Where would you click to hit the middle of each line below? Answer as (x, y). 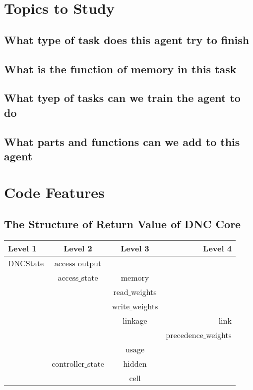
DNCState (26, 263)
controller (68, 363)
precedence (185, 335)
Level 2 (78, 248)
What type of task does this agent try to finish (127, 39)
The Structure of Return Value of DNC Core (123, 224)
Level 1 (22, 248)
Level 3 (135, 248)
